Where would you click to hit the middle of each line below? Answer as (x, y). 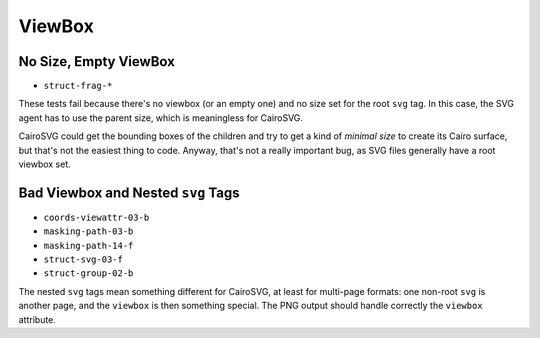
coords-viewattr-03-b (96, 217)
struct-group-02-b (88, 273)
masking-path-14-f (88, 245)
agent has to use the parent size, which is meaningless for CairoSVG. (161, 117)
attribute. (37, 319)
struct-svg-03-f (83, 259)
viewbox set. (45, 164)
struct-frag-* (78, 86)
